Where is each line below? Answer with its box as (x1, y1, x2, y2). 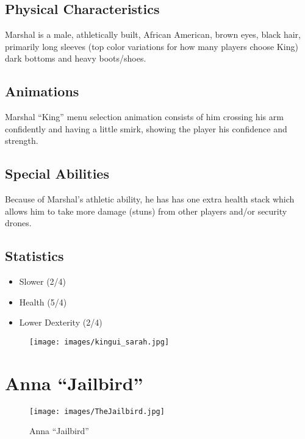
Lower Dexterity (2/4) (19, 316, 102, 329)
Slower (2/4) (19, 275, 66, 288)
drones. (5, 216, 32, 229)
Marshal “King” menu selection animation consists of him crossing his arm (5, 110, 284, 123)
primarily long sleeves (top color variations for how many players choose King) (5, 40, 298, 52)
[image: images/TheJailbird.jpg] (29, 407, 165, 416)
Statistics (5, 246, 64, 265)
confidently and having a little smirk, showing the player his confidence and (5, 122, 287, 135)
